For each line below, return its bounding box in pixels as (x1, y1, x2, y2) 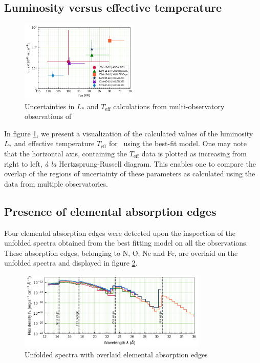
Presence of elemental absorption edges (4, 203, 216, 219)
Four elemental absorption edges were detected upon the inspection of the (4, 227, 236, 238)
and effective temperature (14, 138, 95, 149)
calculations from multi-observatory (113, 100, 225, 111)
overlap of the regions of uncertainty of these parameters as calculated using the (4, 168, 255, 179)
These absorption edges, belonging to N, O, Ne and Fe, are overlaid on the (4, 247, 238, 258)
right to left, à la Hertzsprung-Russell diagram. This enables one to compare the (4, 158, 256, 169)
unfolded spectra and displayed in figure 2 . (4, 257, 138, 268)
